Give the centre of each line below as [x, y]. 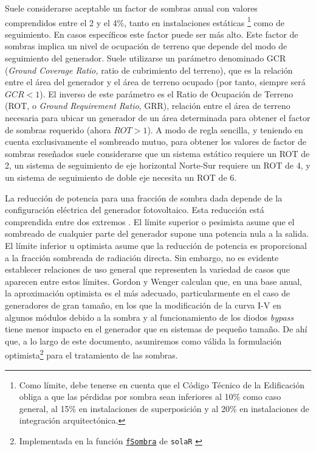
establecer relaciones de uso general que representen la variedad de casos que [147, 269]
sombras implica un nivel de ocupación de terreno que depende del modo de [146, 46]
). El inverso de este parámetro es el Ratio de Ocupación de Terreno [167, 93]
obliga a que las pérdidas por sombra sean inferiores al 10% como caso [150, 397]
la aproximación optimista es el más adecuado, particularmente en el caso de [147, 293]
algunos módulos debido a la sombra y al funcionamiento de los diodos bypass [149, 317]
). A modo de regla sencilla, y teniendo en [225, 129]
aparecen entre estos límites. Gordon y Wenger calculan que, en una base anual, [153, 281]
